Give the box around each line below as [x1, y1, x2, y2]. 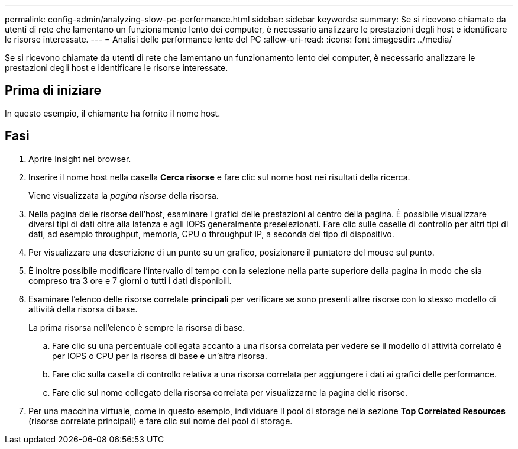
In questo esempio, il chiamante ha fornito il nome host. [5, 108, 221, 118]
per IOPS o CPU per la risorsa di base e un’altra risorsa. [52, 350, 267, 361]
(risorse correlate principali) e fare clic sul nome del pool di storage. [28, 415, 293, 426]
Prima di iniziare [5, 83, 102, 98]
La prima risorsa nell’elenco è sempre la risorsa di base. [28, 322, 245, 332]
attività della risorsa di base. [28, 303, 138, 314]
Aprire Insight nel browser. [28, 153, 131, 164]
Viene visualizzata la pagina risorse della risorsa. [28, 190, 219, 201]
